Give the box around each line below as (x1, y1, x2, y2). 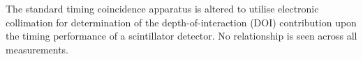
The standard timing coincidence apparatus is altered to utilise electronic (6, 1, 319, 15)
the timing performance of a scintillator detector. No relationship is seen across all (6, 28, 357, 43)
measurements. (6, 42, 69, 56)
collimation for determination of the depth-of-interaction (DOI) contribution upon (6, 15, 357, 29)
